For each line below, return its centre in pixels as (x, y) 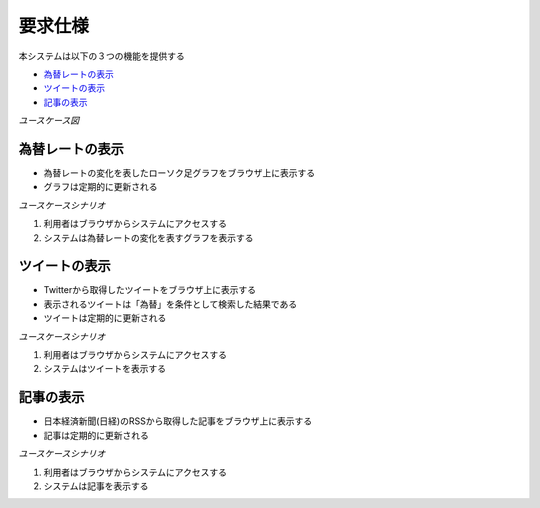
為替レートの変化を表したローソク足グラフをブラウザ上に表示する (179, 173)
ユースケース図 (49, 121)
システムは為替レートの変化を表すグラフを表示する (148, 237)
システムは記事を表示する (96, 486)
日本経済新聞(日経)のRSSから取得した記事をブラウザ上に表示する (178, 421)
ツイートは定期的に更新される (105, 318)
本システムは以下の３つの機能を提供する (101, 56)
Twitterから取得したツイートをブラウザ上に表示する (150, 290)
